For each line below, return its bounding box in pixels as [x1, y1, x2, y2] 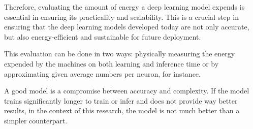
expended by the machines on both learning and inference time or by [4, 58, 219, 69]
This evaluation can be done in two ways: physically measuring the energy [4, 48, 235, 59]
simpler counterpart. [4, 115, 68, 125]
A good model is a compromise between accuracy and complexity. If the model [4, 85, 249, 96]
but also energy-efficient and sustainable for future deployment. [4, 31, 201, 42]
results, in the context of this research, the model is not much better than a [4, 105, 240, 116]
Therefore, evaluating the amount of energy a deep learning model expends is [4, 2, 245, 12]
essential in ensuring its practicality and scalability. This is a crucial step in [4, 11, 239, 22]
